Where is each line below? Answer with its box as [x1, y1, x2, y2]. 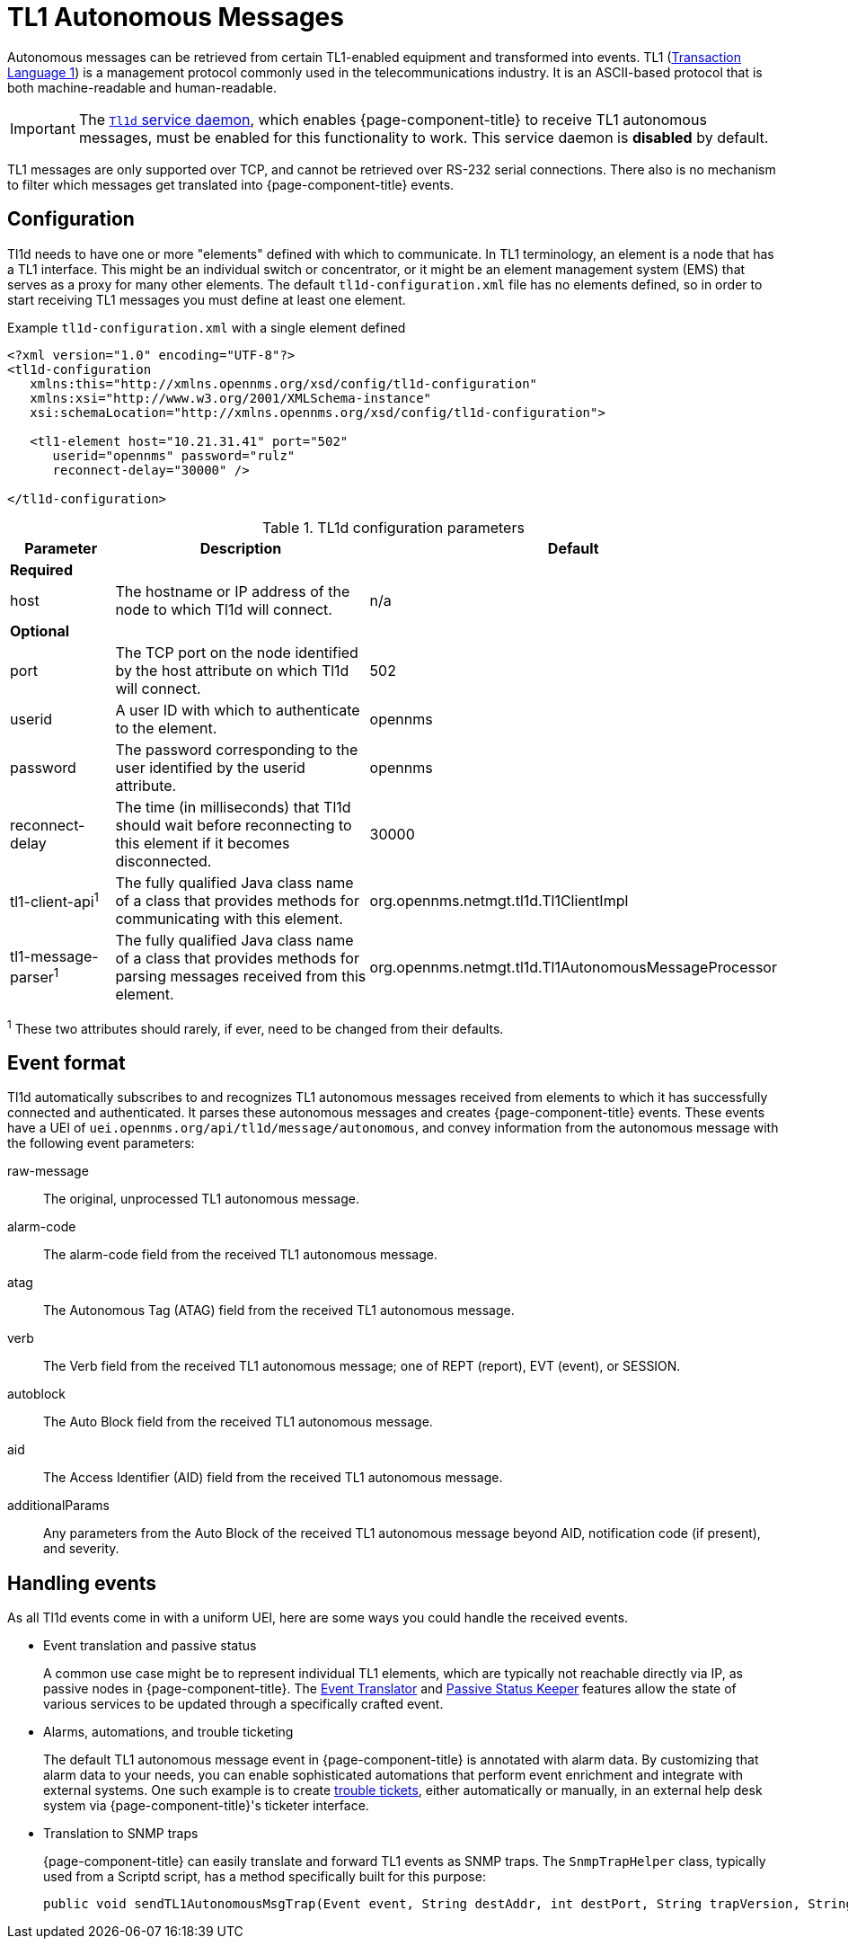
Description [199, 538, 282, 557]
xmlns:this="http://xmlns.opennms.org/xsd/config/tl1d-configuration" [30, 376, 538, 391]
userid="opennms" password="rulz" [52, 448, 296, 463]
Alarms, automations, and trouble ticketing [43, 1723, 294, 1739]
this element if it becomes [115, 833, 290, 852]
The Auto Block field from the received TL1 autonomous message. [43, 1414, 433, 1430]
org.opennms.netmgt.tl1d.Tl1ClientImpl [369, 891, 629, 910]
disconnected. [115, 851, 212, 870]
